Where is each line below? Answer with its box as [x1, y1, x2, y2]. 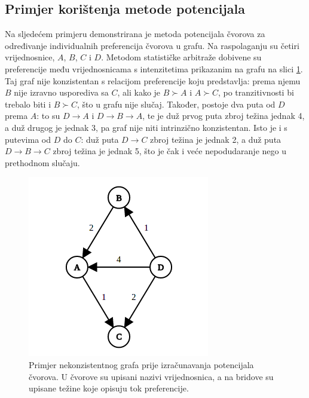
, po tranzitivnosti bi [218, 86, 294, 99]
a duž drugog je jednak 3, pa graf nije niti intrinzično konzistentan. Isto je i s [5, 121, 287, 133]
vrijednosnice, [5, 51, 55, 63]
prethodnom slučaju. [5, 156, 80, 169]
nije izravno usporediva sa [14, 86, 109, 99]
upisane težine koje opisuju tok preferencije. [29, 382, 189, 394]
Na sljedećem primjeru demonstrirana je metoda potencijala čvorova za [5, 27, 265, 40]
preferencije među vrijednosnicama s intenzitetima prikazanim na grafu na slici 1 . [5, 62, 303, 75]
